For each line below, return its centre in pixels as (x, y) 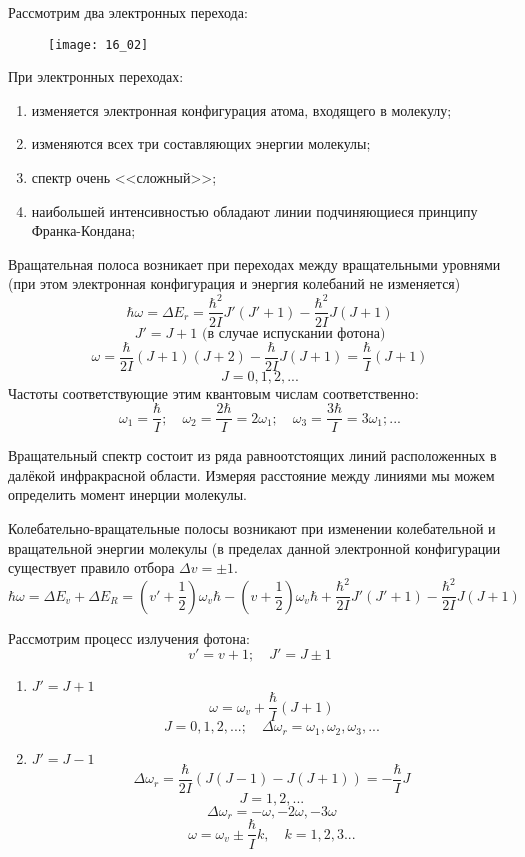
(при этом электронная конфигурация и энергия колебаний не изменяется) (234, 283)
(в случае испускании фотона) (294, 333)
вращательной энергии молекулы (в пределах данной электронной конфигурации (254, 547)
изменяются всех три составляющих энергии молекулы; (201, 143)
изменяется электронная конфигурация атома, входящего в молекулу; (241, 109)
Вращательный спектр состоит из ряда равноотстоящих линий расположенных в (252, 455)
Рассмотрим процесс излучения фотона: (129, 637)
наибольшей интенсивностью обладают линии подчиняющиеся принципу (254, 210)
